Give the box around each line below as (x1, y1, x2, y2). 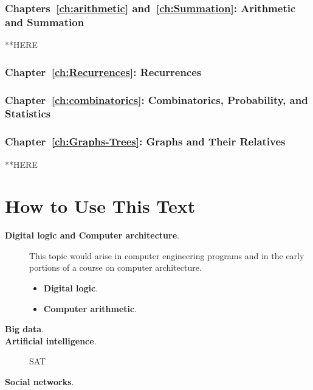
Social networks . (5, 375, 74, 388)
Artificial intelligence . (5, 334, 97, 347)
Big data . (5, 322, 44, 335)
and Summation (5, 14, 84, 29)
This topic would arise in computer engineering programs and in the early (29, 249, 304, 262)
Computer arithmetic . (43, 302, 137, 315)
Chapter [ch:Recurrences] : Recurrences (5, 64, 202, 79)
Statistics (5, 106, 51, 121)
